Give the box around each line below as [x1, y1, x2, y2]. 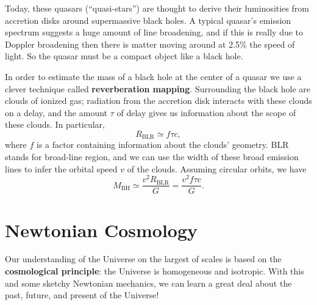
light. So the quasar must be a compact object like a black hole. [5, 50, 243, 62]
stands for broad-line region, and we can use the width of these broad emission [5, 150, 299, 163]
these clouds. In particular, [5, 118, 105, 131]
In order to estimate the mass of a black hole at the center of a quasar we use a [5, 70, 302, 83]
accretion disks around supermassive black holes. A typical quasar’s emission [5, 13, 291, 26]
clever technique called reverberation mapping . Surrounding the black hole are [5, 82, 311, 95]
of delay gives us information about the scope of [116, 106, 296, 119]
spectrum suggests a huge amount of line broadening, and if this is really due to [5, 26, 304, 39]
